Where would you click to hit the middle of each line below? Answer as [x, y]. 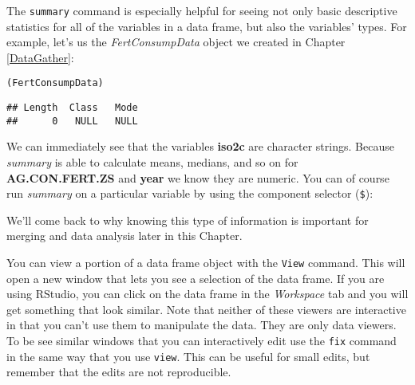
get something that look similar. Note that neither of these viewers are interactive [206, 309]
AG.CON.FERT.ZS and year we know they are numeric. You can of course [198, 177]
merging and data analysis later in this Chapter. [125, 236]
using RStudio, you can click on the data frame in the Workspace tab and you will [207, 294]
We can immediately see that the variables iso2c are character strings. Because [200, 146]
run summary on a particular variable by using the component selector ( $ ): [190, 193]
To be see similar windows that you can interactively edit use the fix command [202, 341]
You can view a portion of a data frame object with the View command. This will [206, 263]
